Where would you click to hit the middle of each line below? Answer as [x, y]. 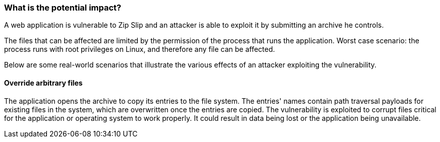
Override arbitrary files [43, 83]
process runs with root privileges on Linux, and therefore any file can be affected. [140, 49]
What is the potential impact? [63, 8]
